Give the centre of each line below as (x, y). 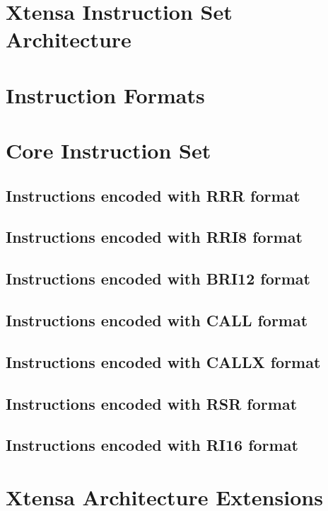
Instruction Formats (105, 94)
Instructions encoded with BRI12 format (158, 279)
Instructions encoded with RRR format (153, 195)
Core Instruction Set (109, 150)
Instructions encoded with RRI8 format (154, 237)
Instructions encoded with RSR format (152, 403)
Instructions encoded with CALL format (157, 320)
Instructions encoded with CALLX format (163, 361)
